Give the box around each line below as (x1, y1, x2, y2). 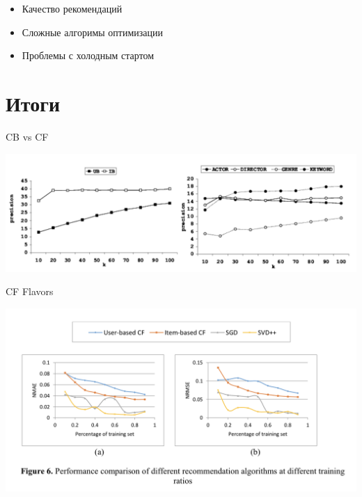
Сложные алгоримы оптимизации (22, 24, 164, 39)
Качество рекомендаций (22, 1, 123, 15)
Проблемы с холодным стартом (22, 48, 155, 63)
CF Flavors (6, 284, 54, 299)
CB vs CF (6, 129, 49, 143)
